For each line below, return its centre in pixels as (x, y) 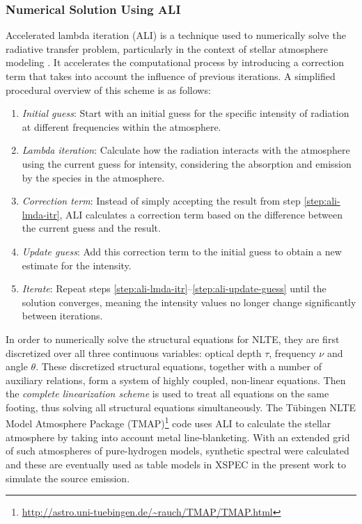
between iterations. (62, 316)
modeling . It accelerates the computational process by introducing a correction (175, 62)
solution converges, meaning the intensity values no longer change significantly (189, 302)
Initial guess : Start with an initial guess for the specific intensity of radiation (186, 113)
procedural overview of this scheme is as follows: (108, 89)
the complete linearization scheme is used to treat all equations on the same (167, 394)
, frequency (292, 352)
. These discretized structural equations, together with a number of (179, 366)
